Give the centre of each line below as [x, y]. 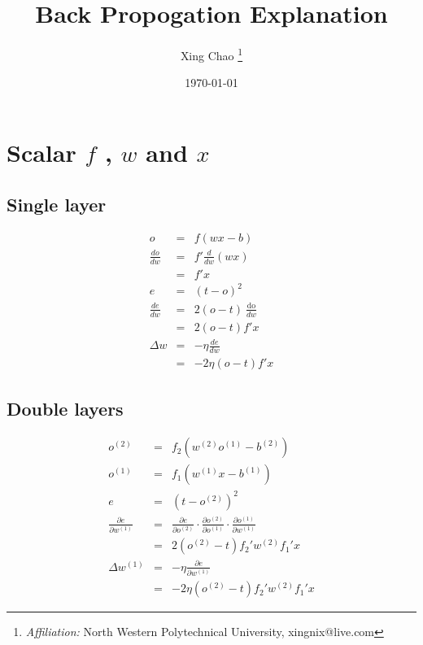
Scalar [41, 152]
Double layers [65, 408]
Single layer [57, 204]
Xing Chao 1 [211, 54]
